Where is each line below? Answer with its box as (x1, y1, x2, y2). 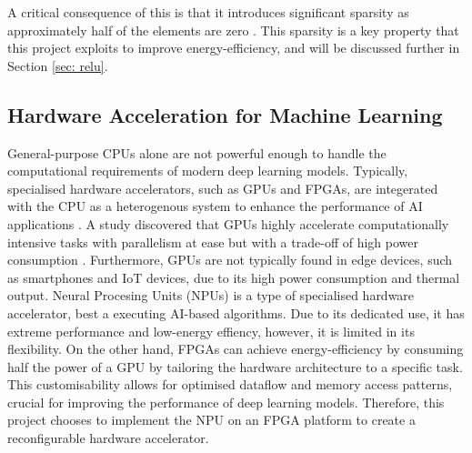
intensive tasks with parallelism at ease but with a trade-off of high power (7, 232, 418, 251)
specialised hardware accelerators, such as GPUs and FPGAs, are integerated (7, 178, 438, 197)
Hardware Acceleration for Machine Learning (7, 100, 443, 128)
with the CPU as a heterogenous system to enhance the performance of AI (7, 196, 423, 216)
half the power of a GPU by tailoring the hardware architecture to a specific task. (7, 357, 463, 376)
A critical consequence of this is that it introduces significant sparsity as (7, 3, 409, 21)
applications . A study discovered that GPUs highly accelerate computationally (7, 214, 449, 233)
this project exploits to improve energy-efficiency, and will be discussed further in (7, 38, 460, 57)
